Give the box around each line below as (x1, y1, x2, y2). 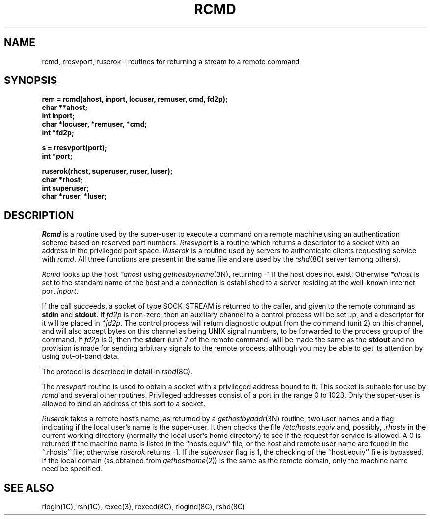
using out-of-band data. (42, 352, 119, 361)
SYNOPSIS (4, 74, 57, 87)
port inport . (42, 287, 79, 296)
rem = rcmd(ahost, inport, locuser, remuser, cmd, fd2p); (42, 95, 228, 104)
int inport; (42, 111, 75, 120)
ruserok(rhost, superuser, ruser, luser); (42, 167, 173, 176)
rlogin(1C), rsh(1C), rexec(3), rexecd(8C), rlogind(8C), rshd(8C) (42, 502, 245, 511)
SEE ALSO (4, 481, 54, 494)
